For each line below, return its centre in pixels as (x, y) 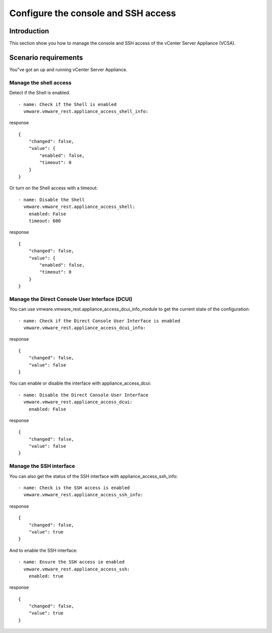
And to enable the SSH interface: (43, 550)
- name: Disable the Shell (52, 200)
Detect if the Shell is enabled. (40, 93)
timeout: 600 (45, 221)
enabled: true (46, 576)
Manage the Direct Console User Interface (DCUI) (71, 299)
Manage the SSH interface (42, 466)
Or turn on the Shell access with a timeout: (54, 188)
